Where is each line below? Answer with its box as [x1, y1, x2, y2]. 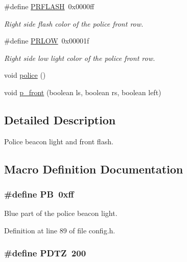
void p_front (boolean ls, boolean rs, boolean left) [4, 86, 161, 97]
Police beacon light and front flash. [4, 136, 113, 146]
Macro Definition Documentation [4, 161, 183, 177]
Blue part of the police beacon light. [4, 208, 118, 219]
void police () [4, 70, 46, 80]
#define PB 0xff [4, 188, 74, 201]
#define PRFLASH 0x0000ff [4, 1, 95, 11]
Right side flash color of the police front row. [4, 18, 144, 29]
